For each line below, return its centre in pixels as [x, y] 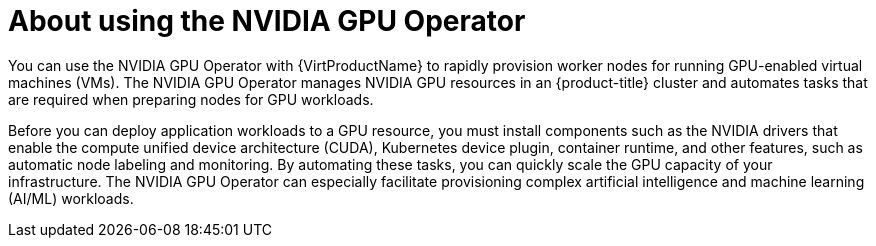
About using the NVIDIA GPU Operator [267, 21]
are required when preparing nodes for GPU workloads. [191, 99]
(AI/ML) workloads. [71, 198]
